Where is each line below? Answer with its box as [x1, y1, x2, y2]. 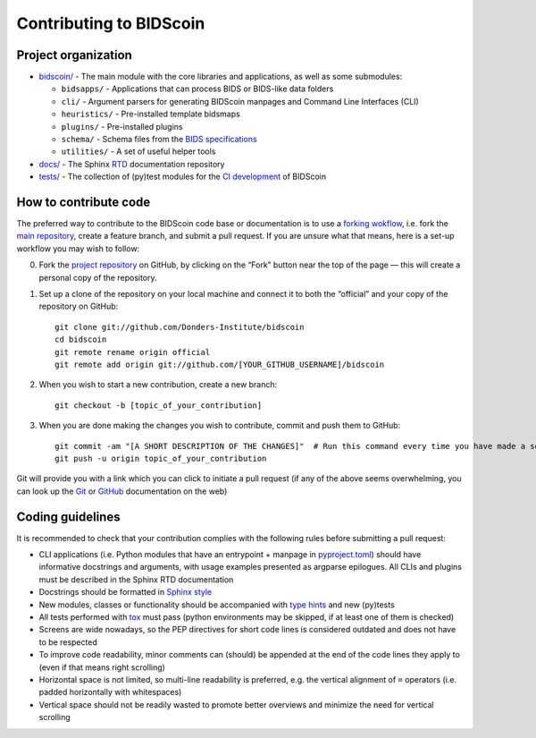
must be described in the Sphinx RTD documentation [38, 573, 234, 585]
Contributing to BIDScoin [16, 13, 205, 33]
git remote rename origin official [54, 347, 211, 357]
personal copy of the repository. [38, 272, 157, 283]
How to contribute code [16, 195, 151, 209]
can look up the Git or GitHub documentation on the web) [16, 486, 228, 496]
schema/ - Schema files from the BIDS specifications [61, 134, 258, 145]
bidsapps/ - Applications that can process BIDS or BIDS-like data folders [61, 83, 334, 94]
